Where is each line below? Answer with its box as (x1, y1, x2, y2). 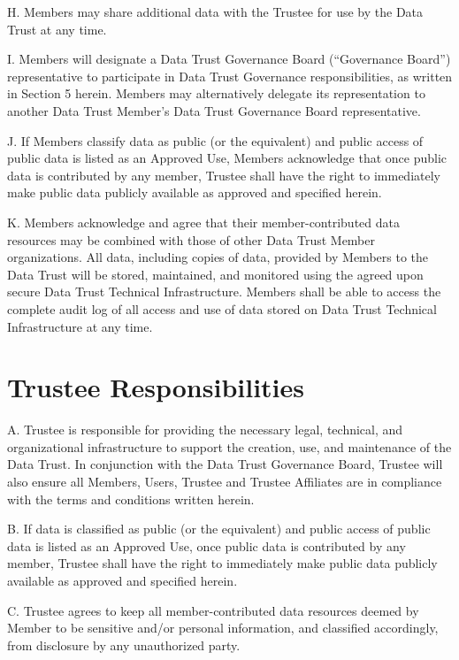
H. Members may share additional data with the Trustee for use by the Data (7, 3, 424, 20)
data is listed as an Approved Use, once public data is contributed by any (7, 536, 406, 555)
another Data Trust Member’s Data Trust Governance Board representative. (7, 101, 421, 119)
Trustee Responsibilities (7, 369, 305, 405)
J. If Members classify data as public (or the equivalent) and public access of (7, 131, 424, 150)
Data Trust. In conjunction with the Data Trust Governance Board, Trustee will (7, 455, 443, 473)
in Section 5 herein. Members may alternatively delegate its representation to (7, 84, 425, 103)
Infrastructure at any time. (7, 317, 153, 335)
